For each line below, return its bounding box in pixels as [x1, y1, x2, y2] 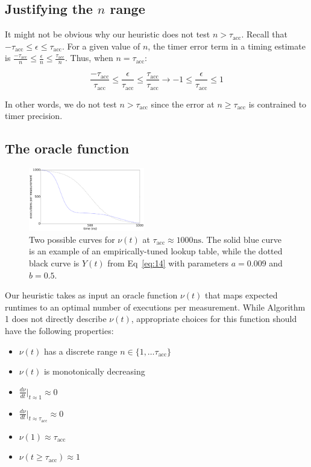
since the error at [151, 97, 215, 110]
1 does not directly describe [5, 312, 107, 325]
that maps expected [204, 289, 278, 301]
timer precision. [5, 109, 63, 122]
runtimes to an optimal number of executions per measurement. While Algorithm [5, 300, 306, 313]
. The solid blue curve [201, 233, 282, 245]
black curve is [29, 257, 80, 269]
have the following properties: [5, 324, 114, 337]
